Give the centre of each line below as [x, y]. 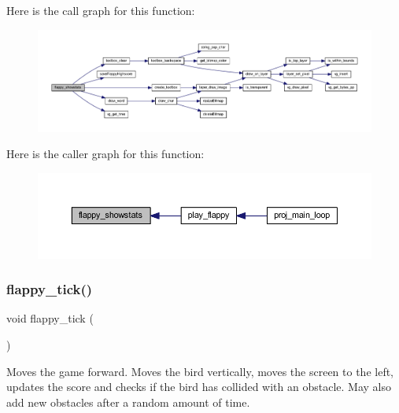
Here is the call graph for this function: [101, 10]
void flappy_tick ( [50, 318]
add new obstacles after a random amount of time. [128, 402]
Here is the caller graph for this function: [105, 154]
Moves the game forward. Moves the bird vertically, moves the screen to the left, [200, 371]
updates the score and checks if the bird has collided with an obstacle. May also [199, 387]
